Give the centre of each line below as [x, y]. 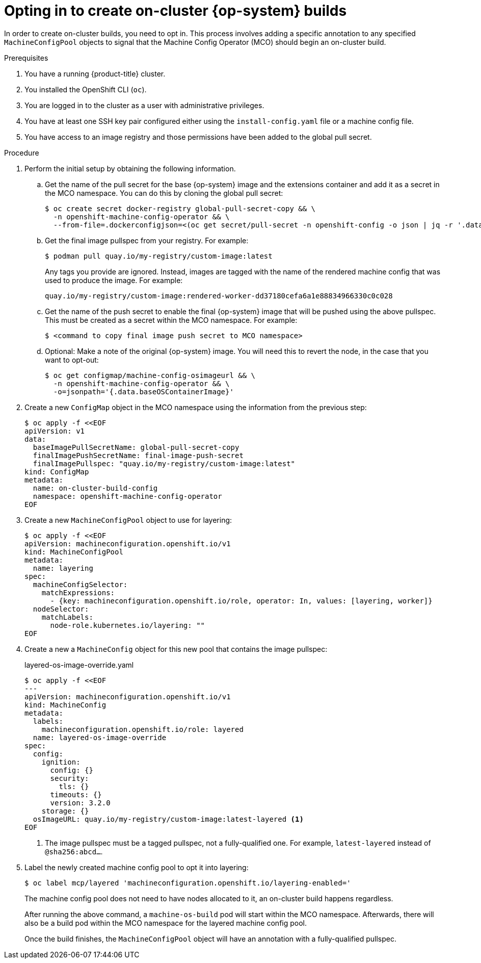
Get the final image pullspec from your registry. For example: [147, 240]
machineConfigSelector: [80, 584]
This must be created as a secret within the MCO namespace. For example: [171, 320]
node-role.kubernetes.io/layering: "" [128, 625]
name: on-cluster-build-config [95, 488]
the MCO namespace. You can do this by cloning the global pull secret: [164, 193]
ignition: [61, 762]
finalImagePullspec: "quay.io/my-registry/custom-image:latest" [164, 463]
